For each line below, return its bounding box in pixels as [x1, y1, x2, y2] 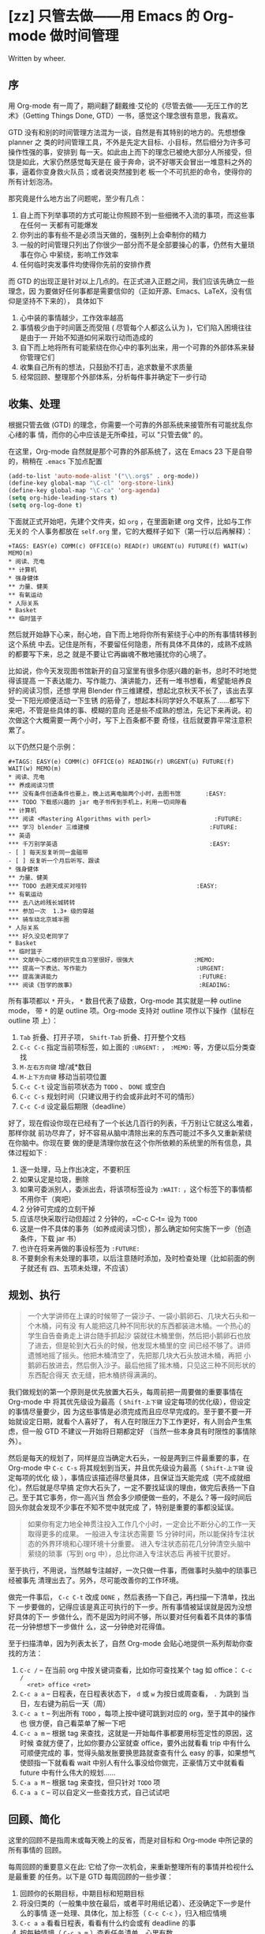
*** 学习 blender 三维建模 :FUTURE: [8, 823, 238, 831]
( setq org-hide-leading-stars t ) [8, 494, 118, 502]
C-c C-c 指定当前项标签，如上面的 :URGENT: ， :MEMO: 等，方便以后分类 [19, 1042, 249, 1052]
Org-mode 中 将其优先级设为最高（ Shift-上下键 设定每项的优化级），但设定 [8, 1397, 251, 1406]
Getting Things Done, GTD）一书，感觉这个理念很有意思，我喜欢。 [24, 110, 242, 120]
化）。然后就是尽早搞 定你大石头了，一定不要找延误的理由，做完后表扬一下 [8, 1483, 248, 1492]
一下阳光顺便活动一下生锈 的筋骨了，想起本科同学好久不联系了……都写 [14, 695, 244, 705]
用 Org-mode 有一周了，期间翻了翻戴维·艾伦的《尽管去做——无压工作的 [8, 100, 242, 110]
